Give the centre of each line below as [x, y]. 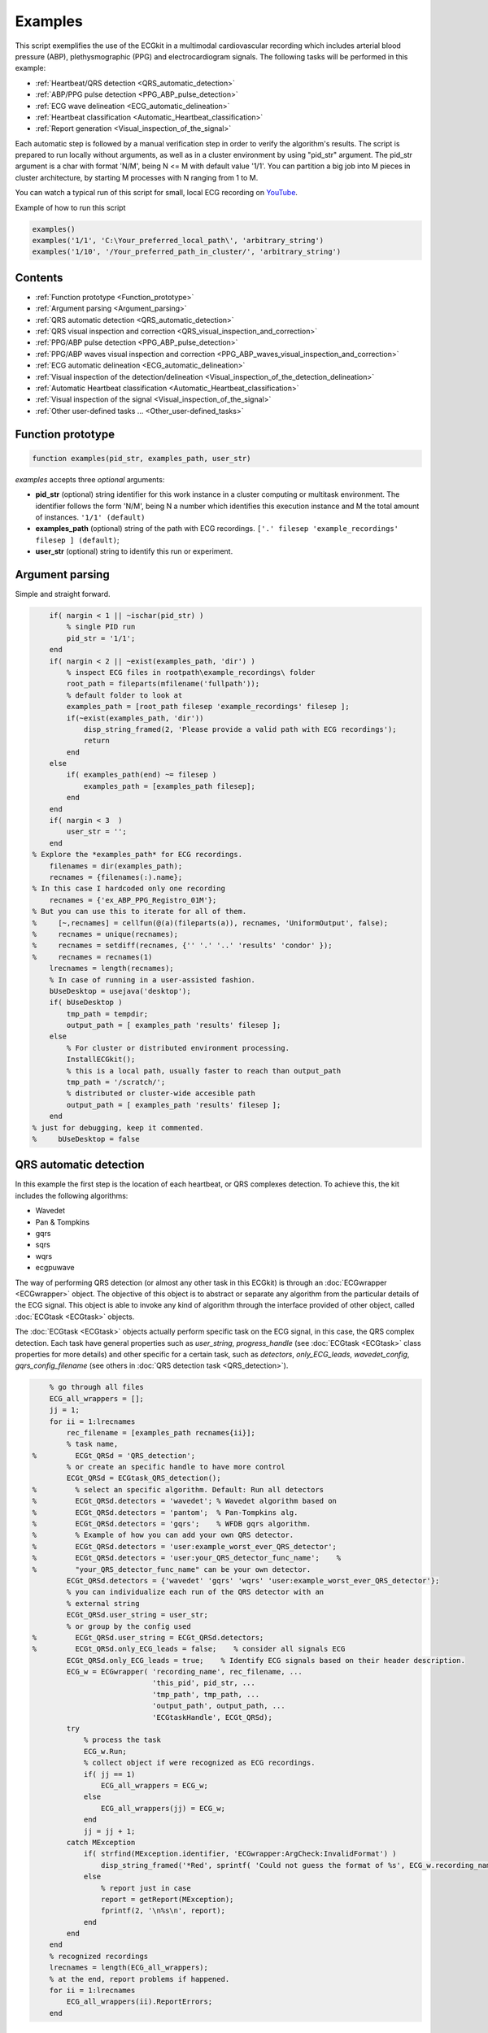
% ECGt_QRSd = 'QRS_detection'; [113, 1455]
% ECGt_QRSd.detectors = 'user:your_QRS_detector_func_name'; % [187, 1558]
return [96, 741]
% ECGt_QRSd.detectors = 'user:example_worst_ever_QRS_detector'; [185, 1546]
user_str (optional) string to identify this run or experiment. [134, 551]
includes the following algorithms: [72, 1195]
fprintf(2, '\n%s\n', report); [163, 1911]
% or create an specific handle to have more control [176, 1467]
